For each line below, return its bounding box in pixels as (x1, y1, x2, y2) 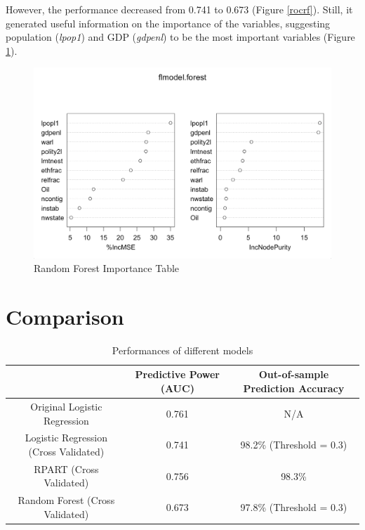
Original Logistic (30, 399, 102, 413)
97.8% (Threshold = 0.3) (240, 500, 347, 515)
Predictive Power (135, 367, 220, 382)
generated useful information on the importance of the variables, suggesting (6, 15, 331, 30)
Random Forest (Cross (18, 493, 115, 508)
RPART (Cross (34, 461, 99, 476)
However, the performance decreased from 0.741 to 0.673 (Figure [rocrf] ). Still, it (6, 2, 353, 16)
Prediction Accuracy (243, 381, 345, 396)
